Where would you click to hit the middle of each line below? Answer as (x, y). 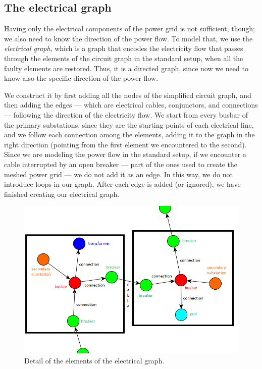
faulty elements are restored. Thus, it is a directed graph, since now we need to (126, 68)
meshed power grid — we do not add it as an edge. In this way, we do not (118, 174)
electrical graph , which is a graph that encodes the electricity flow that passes (124, 48)
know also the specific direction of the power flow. (81, 78)
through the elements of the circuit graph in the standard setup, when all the (124, 58)
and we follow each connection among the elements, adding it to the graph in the (129, 135)
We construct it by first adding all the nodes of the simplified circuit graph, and (128, 95)
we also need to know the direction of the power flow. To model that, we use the (128, 38)
